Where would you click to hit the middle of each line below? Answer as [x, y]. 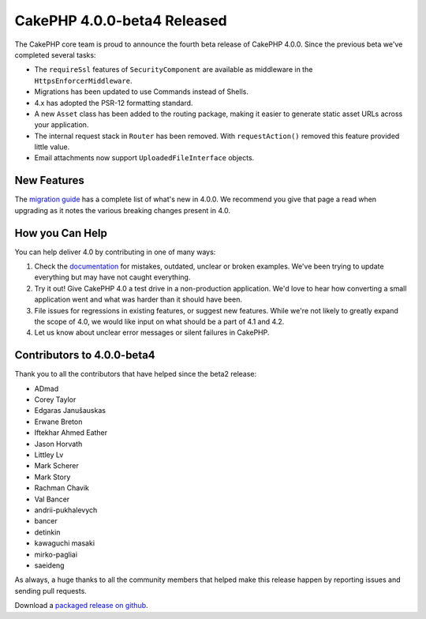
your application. [62, 125]
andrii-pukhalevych [66, 510]
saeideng [49, 565]
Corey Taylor [55, 400]
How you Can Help [61, 233]
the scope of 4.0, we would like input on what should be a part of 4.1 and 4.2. [159, 321]
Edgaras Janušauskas [70, 411]
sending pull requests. [50, 591]
